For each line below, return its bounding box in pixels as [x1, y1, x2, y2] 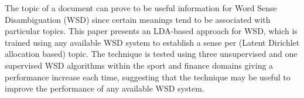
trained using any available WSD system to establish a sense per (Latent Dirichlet [5, 36, 300, 48]
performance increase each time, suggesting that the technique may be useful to [5, 70, 291, 83]
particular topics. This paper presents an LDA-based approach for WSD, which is [5, 25, 298, 37]
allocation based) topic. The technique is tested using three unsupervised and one [5, 48, 298, 60]
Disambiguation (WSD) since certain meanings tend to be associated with [5, 13, 271, 25]
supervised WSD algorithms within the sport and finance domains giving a [5, 59, 274, 71]
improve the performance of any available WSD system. [5, 82, 204, 94]
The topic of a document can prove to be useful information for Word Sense [5, 2, 277, 13]
